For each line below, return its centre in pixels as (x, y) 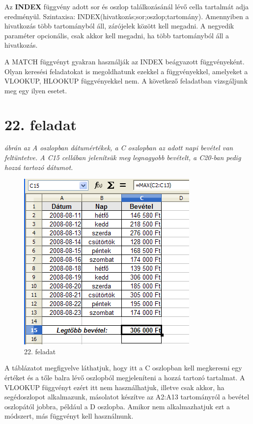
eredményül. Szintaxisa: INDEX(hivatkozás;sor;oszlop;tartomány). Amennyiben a (127, 16)
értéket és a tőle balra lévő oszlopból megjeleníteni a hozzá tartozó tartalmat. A (125, 377)
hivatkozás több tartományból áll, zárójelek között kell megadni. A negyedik (119, 26)
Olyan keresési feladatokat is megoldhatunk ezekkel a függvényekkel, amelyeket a (126, 71)
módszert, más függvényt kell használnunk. (69, 416)
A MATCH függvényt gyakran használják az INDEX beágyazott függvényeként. (125, 61)
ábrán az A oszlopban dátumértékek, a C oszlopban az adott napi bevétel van (119, 148)
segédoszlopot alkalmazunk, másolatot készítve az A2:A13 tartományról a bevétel (127, 397)
